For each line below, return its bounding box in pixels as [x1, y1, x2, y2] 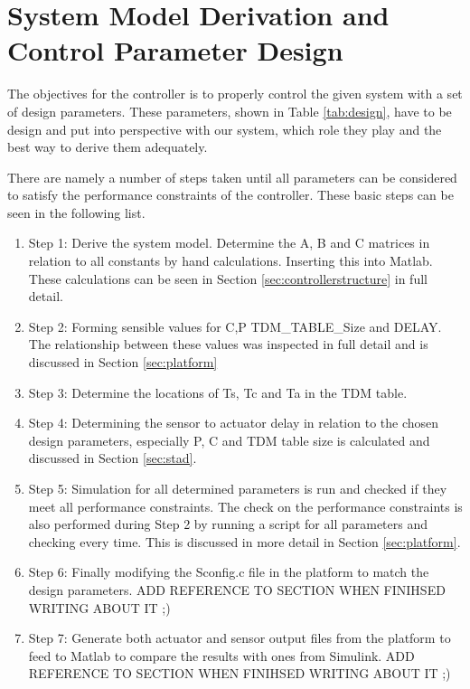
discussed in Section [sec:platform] [28, 353, 218, 372]
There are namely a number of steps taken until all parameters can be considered [7, 167, 457, 186]
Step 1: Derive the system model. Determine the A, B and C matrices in [28, 233, 430, 252]
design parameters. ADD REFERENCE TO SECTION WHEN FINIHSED [28, 580, 446, 599]
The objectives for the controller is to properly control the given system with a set [7, 84, 463, 103]
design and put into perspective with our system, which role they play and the [7, 119, 442, 138]
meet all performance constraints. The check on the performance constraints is [28, 496, 463, 515]
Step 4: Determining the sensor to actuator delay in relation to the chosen [28, 413, 439, 432]
